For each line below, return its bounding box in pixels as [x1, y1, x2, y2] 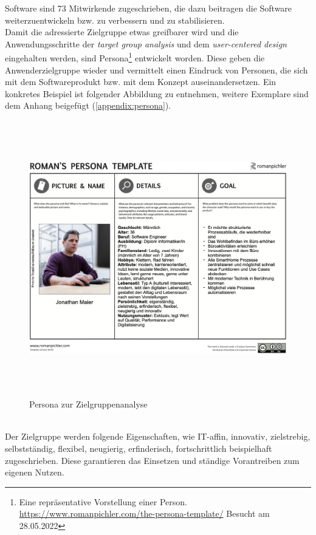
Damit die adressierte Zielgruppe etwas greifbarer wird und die [5, 26, 239, 38]
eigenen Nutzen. [5, 466, 64, 479]
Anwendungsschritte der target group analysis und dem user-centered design [5, 37, 287, 50]
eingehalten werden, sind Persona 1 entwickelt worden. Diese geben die [5, 50, 265, 64]
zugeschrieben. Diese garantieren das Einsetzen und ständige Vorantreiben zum [5, 454, 300, 466]
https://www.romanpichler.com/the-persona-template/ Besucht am [19, 507, 270, 520]
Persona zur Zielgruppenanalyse [29, 398, 148, 411]
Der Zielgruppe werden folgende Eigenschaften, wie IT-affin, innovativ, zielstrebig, [5, 430, 311, 443]
